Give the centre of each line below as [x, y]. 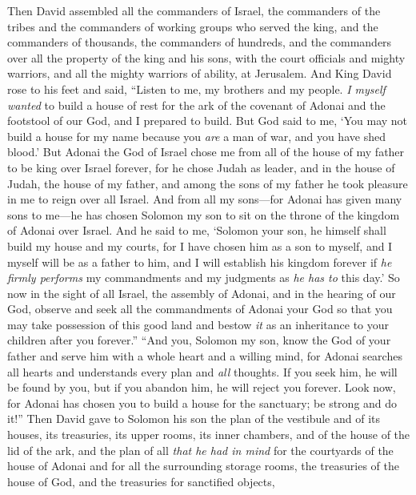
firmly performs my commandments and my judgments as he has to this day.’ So [204, 278]
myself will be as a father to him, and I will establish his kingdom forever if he [200, 262]
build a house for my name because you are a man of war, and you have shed [196, 136]
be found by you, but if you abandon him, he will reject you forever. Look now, [202, 387]
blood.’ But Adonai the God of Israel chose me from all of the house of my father [206, 152]
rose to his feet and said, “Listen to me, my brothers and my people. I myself [196, 89]
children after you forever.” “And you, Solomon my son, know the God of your [199, 340]
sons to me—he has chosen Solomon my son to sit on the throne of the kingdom [204, 214]
